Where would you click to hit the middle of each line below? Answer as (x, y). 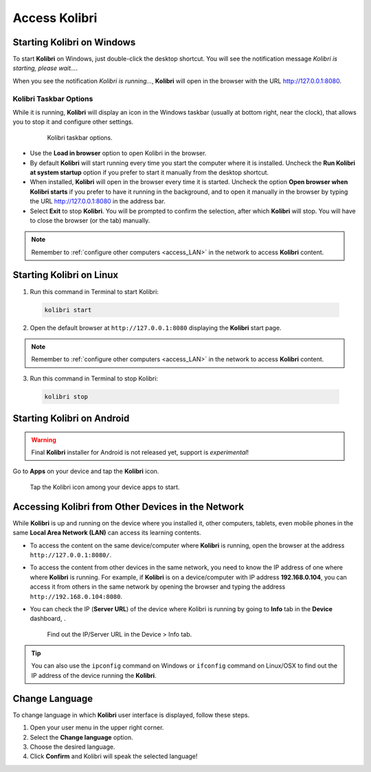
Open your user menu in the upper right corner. (97, 727)
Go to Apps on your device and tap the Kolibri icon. (86, 471)
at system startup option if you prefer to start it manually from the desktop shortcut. (149, 172)
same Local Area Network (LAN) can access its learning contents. (107, 533)
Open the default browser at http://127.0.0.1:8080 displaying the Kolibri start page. (156, 328)
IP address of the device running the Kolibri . (94, 675)
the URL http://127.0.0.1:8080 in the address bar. (98, 201)
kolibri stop (66, 396)
